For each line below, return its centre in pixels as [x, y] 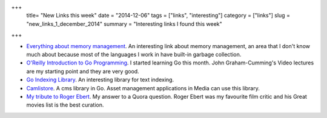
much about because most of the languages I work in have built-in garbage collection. [134, 54]
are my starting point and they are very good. [83, 71]
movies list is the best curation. [65, 105]
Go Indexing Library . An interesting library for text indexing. [100, 80]
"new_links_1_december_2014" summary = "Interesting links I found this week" [124, 23]
